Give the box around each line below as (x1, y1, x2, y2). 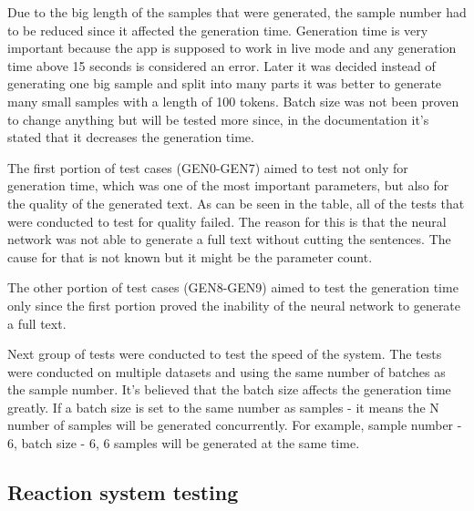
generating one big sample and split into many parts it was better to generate (7, 74, 442, 93)
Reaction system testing (7, 478, 239, 506)
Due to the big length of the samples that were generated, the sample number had (7, 3, 467, 21)
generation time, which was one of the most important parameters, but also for (7, 176, 449, 195)
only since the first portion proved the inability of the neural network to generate (7, 295, 461, 314)
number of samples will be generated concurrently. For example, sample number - (7, 415, 462, 434)
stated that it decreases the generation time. (7, 128, 254, 147)
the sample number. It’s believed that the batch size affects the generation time (7, 380, 451, 399)
